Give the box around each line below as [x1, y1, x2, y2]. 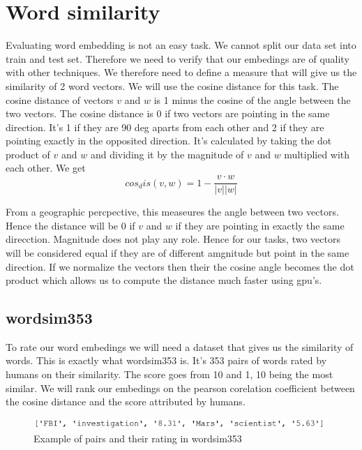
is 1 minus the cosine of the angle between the [153, 92, 351, 107]
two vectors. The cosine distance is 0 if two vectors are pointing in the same [6, 106, 330, 121]
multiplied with [284, 147, 350, 161]
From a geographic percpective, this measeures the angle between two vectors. [6, 204, 339, 219]
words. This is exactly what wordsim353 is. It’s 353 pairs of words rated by [6, 353, 327, 368]
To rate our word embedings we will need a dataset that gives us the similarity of [6, 339, 354, 354]
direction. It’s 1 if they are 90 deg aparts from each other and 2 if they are [6, 119, 324, 134]
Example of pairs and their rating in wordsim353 [33, 431, 242, 446]
